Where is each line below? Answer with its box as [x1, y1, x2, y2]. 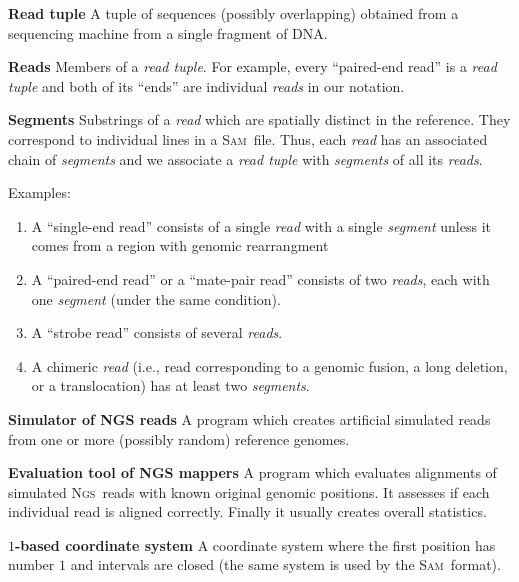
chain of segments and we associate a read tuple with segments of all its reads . [8, 148, 483, 169]
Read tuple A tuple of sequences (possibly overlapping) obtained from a [8, 3, 459, 23]
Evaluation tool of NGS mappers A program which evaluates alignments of [8, 462, 497, 483]
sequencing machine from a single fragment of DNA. [8, 22, 328, 43]
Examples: [8, 182, 71, 203]
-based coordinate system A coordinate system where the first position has [15, 534, 496, 555]
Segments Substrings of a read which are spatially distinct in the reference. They [8, 109, 511, 130]
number [8, 554, 55, 575]
